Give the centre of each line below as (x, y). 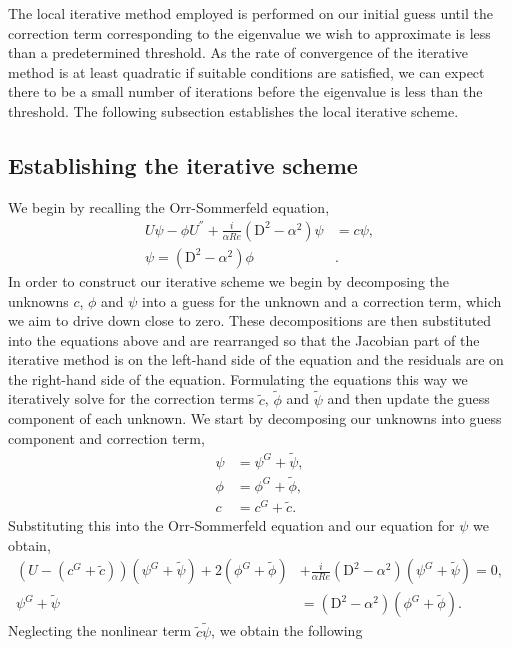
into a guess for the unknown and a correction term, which (322, 300)
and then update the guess (408, 398)
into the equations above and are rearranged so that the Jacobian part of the (244, 339)
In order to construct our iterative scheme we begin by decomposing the (228, 280)
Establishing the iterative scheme (183, 164)
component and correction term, (106, 437)
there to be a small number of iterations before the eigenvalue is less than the (245, 91)
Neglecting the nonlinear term (100, 630)
